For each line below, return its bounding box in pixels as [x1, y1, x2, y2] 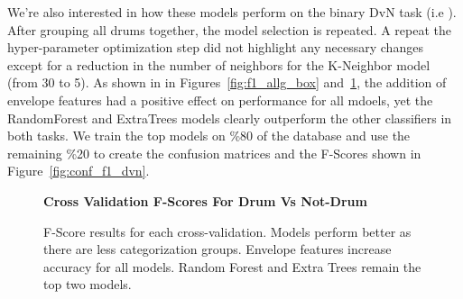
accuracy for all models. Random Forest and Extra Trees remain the [43, 257, 421, 276]
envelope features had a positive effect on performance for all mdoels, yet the [7, 90, 433, 109]
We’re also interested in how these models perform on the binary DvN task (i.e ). [7, 3, 457, 21]
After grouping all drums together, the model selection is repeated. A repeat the [7, 20, 452, 39]
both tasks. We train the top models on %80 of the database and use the [7, 126, 411, 145]
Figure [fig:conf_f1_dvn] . [7, 161, 150, 180]
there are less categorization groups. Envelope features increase [43, 240, 392, 258]
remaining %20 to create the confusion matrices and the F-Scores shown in [7, 143, 421, 162]
